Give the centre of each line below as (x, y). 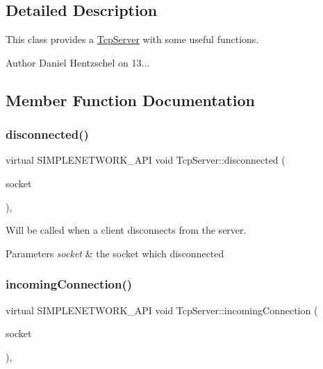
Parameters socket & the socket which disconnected (115, 253)
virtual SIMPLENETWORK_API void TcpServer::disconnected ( (146, 160)
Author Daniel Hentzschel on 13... (78, 62)
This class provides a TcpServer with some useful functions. (132, 39)
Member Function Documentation (131, 100)
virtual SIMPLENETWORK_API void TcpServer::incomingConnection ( (162, 310)
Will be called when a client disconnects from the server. (126, 230)
